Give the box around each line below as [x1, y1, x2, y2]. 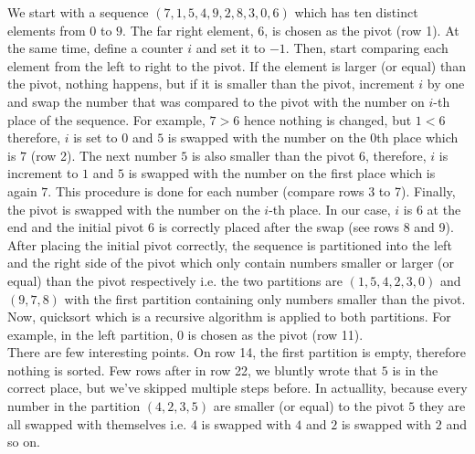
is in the [392, 360, 438, 379]
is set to [73, 128, 118, 147]
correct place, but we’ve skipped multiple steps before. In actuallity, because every [7, 378, 468, 397]
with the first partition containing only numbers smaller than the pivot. [64, 289, 466, 308]
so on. [7, 432, 40, 451]
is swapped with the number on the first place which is [128, 164, 436, 183]
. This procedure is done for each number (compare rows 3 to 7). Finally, [47, 181, 456, 200]
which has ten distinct [294, 3, 418, 21]
